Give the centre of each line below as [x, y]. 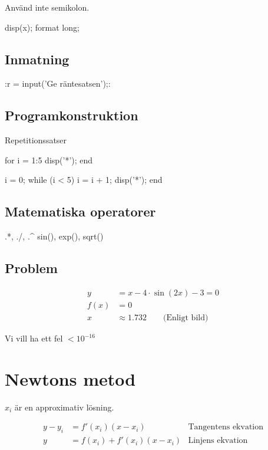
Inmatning [37, 59]
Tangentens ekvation [226, 427]
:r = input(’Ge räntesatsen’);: [58, 83]
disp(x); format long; [42, 27]
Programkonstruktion [72, 115]
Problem [31, 268]
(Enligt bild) [186, 318]
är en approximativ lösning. [64, 407]
